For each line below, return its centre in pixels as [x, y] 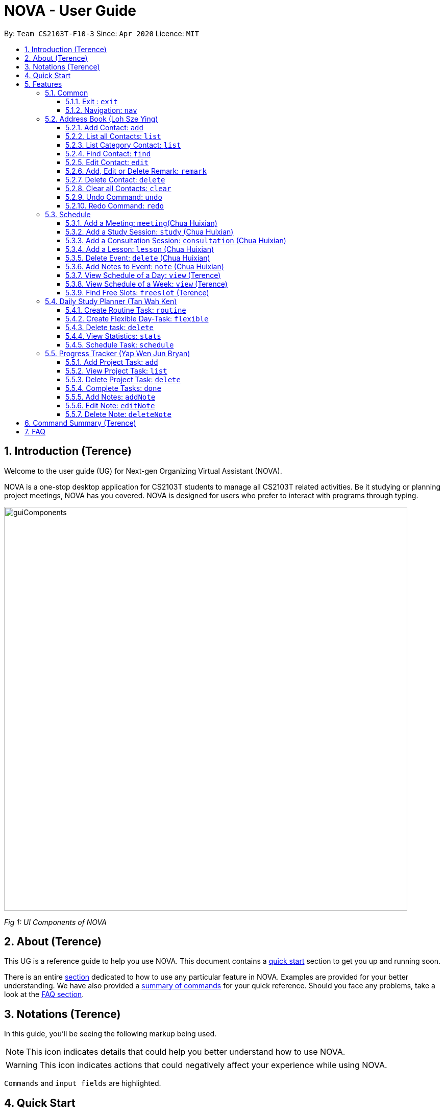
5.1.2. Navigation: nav [101, 110]
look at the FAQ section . [44, 994]
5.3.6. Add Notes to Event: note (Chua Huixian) [145, 266]
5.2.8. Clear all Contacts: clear [118, 188]
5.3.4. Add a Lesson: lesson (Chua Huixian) [140, 249]
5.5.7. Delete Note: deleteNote [118, 414]
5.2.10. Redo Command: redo [115, 205]
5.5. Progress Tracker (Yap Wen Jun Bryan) [118, 353]
